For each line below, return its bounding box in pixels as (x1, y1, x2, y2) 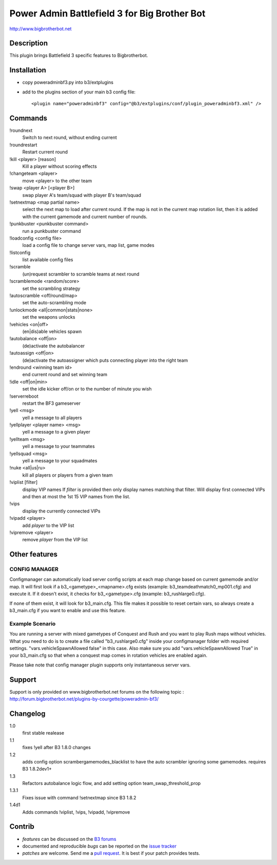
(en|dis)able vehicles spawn (22, 328, 82, 335)
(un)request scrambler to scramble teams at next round (22, 271, 140, 277)
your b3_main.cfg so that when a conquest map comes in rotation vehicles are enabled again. (9, 652, 208, 659)
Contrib (9, 822, 34, 831)
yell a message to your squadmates (22, 458, 97, 464)
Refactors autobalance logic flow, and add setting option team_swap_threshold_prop (22, 780, 201, 787)
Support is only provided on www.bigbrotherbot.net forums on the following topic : (9, 689, 184, 695)
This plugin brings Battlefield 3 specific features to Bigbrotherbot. (9, 52, 148, 58)
